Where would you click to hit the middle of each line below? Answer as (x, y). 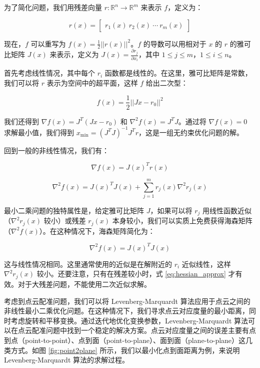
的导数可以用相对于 (175, 43)
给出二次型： (167, 82)
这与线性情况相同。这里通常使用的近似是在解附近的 (88, 264)
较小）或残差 (65, 221)
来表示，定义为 (74, 54)
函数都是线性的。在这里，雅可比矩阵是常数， (178, 73)
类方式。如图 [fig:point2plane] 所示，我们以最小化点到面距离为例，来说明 (122, 350)
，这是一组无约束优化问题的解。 (191, 132)
